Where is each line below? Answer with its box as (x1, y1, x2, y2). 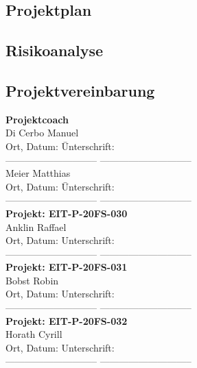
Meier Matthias (5, 166, 71, 180)
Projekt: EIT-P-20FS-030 (5, 206, 128, 220)
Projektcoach (5, 112, 69, 126)
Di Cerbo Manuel (5, 125, 79, 140)
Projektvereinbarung (5, 79, 155, 101)
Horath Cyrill (5, 327, 62, 341)
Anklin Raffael (5, 219, 67, 234)
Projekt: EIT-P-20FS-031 (5, 260, 128, 274)
